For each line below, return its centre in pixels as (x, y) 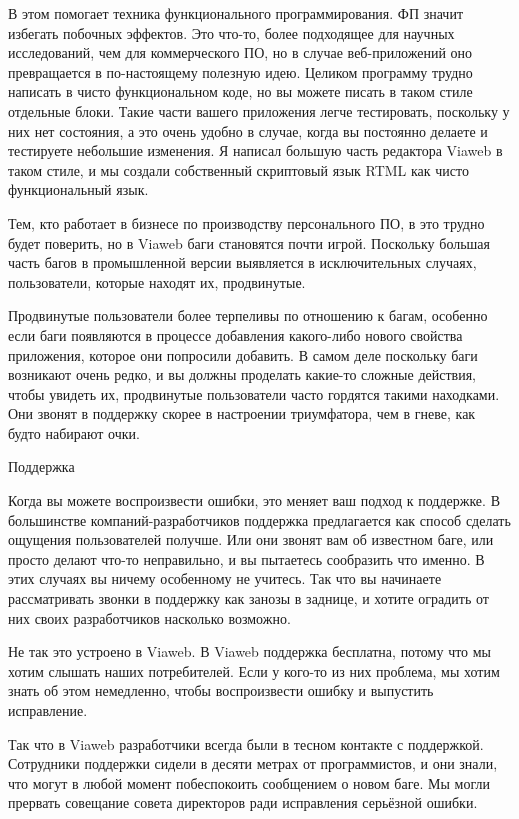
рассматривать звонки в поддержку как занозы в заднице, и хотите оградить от (248, 598)
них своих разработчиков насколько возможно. (149, 617)
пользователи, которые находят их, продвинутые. (157, 281)
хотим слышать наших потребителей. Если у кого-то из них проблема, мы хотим (254, 670)
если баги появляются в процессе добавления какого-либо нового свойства (235, 334)
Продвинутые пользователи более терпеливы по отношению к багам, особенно (248, 315)
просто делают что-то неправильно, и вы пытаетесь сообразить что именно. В (246, 558)
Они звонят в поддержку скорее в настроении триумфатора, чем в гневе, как (242, 413)
